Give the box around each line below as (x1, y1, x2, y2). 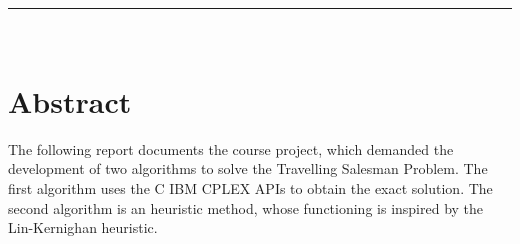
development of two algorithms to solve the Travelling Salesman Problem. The (8, 158, 488, 179)
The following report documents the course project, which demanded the (8, 138, 454, 159)
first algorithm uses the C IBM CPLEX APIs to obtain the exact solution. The (8, 177, 493, 198)
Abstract (8, 80, 132, 121)
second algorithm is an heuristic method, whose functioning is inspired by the (8, 197, 484, 218)
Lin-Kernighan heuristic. (8, 217, 158, 238)
